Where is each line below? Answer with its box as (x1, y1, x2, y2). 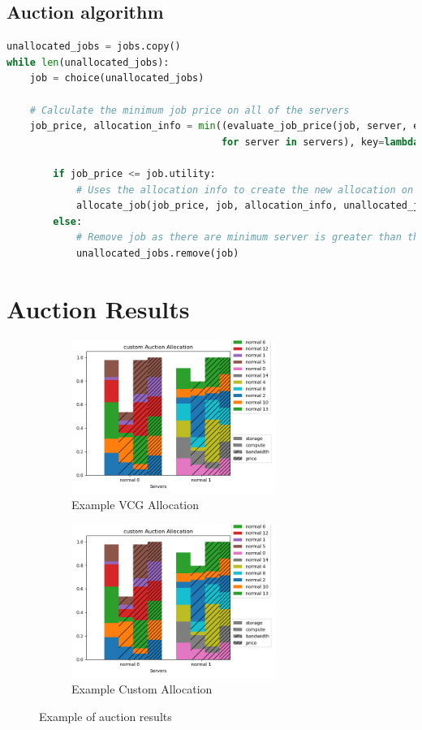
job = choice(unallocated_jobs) (29, 72, 205, 84)
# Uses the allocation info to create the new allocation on (75, 184, 414, 196)
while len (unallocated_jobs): (6, 56, 170, 68)
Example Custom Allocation (71, 680, 213, 698)
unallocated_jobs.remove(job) (75, 247, 239, 259)
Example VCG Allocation (71, 496, 200, 513)
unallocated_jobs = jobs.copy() (6, 41, 181, 53)
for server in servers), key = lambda (221, 136, 420, 148)
